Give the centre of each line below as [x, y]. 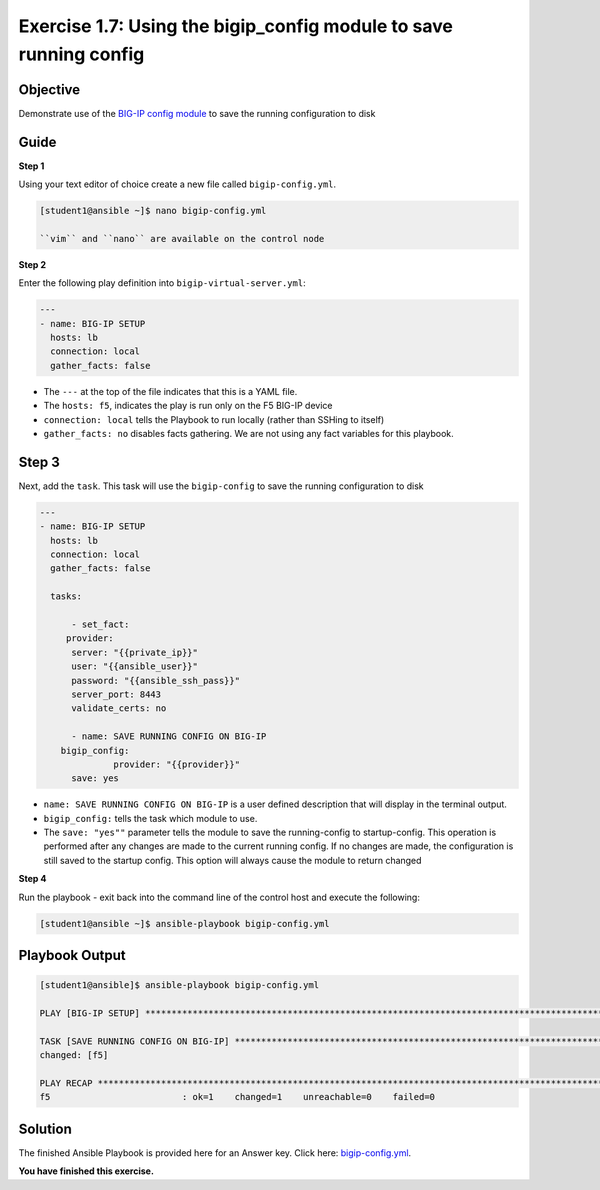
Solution [45, 1128]
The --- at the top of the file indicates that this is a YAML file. [170, 391]
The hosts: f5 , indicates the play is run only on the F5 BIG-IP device [188, 406]
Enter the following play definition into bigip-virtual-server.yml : [162, 283]
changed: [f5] [74, 1055]
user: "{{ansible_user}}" [135, 666]
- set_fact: [100, 624]
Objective [49, 89]
